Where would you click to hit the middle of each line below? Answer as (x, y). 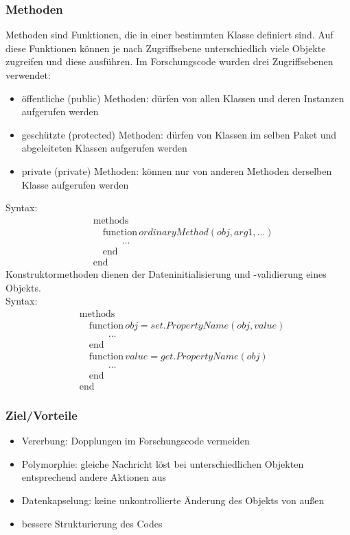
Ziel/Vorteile (42, 415)
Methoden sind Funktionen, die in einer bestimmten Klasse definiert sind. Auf (170, 35)
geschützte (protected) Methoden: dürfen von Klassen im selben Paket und (179, 134)
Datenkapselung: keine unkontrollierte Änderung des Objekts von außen (173, 500)
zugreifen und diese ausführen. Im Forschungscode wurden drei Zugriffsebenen (170, 61)
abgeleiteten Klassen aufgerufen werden (104, 148)
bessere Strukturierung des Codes (92, 523)
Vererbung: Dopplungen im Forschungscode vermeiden (136, 441)
